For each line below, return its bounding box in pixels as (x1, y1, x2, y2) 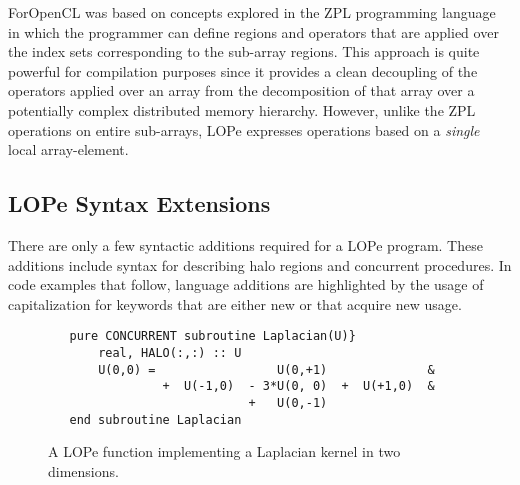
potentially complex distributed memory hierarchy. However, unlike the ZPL (8, 99, 476, 120)
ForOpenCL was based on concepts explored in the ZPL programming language (8, 2, 496, 22)
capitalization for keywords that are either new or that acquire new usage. (8, 293, 462, 314)
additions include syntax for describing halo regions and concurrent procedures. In (8, 254, 512, 275)
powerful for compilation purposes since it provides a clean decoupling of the (8, 60, 478, 81)
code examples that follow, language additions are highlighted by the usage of (8, 274, 484, 295)
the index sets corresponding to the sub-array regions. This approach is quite (8, 41, 480, 62)
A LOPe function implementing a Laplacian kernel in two (48, 441, 401, 462)
